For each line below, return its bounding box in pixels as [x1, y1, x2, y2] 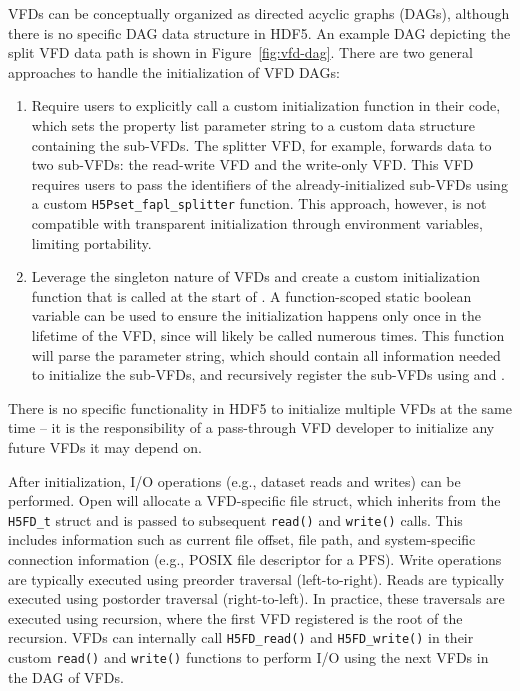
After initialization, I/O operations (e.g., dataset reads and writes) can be [8, 470, 461, 491]
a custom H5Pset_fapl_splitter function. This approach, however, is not [31, 193, 487, 214]
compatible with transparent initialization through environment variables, [31, 213, 483, 233]
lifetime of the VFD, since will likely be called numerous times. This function [31, 324, 505, 345]
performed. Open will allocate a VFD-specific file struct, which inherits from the [8, 490, 501, 511]
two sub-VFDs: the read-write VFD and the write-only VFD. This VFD [31, 154, 474, 175]
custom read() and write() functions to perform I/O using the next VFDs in [8, 647, 489, 667]
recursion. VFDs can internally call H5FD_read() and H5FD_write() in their [8, 627, 474, 648]
